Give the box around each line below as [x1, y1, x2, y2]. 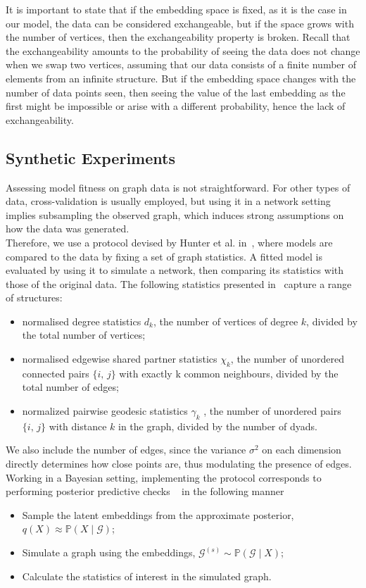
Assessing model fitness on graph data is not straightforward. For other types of [6, 180, 351, 194]
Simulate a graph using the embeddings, [22, 545, 196, 560]
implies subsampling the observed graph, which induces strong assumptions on [6, 207, 344, 222]
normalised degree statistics [22, 313, 141, 328]
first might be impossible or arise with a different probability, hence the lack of [6, 99, 346, 113]
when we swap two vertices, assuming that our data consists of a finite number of [6, 57, 356, 72]
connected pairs [22, 365, 89, 380]
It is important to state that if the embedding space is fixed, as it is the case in [6, 2, 347, 16]
